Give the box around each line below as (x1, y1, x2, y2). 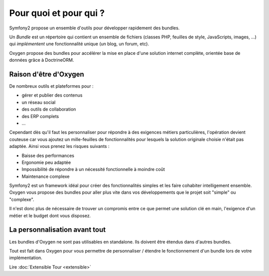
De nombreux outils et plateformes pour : (9, 83, 94, 89)
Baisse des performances (21, 152, 75, 158)
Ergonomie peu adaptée (21, 159, 71, 165)
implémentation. (9, 255, 42, 261)
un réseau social (21, 99, 56, 105)
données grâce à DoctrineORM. (9, 57, 74, 63)
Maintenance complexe (21, 173, 70, 179)
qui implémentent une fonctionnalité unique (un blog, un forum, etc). (9, 41, 149, 47)
